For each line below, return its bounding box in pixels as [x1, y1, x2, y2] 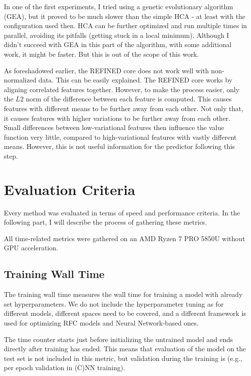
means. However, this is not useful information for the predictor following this [4, 141, 235, 151]
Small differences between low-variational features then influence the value [4, 122, 224, 132]
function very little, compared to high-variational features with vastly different [4, 131, 237, 142]
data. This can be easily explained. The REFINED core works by [38, 75, 233, 85]
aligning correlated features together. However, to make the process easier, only [4, 84, 239, 94]
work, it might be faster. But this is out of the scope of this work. [4, 49, 199, 59]
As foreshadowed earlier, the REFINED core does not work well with [4, 65, 209, 75]
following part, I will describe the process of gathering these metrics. [4, 217, 207, 227]
